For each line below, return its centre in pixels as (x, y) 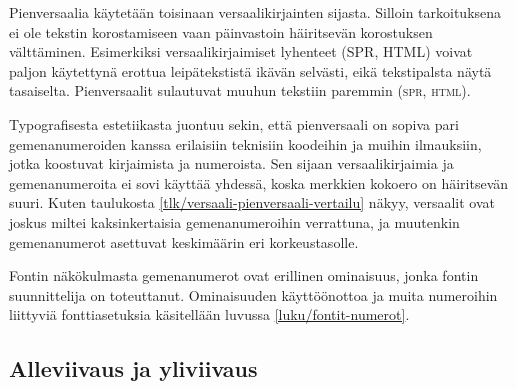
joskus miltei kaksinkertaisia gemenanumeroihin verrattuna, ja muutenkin (234, 221)
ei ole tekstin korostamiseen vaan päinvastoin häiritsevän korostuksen (221, 31)
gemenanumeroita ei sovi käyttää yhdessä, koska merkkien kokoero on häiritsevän (259, 182)
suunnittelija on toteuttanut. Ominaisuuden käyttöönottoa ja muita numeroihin (253, 294)
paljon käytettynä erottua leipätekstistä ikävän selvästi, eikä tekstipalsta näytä (250, 70)
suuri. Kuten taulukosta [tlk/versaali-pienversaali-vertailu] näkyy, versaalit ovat (252, 202)
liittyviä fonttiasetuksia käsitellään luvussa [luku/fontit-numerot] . (209, 314)
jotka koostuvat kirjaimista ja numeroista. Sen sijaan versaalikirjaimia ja (231, 163)
